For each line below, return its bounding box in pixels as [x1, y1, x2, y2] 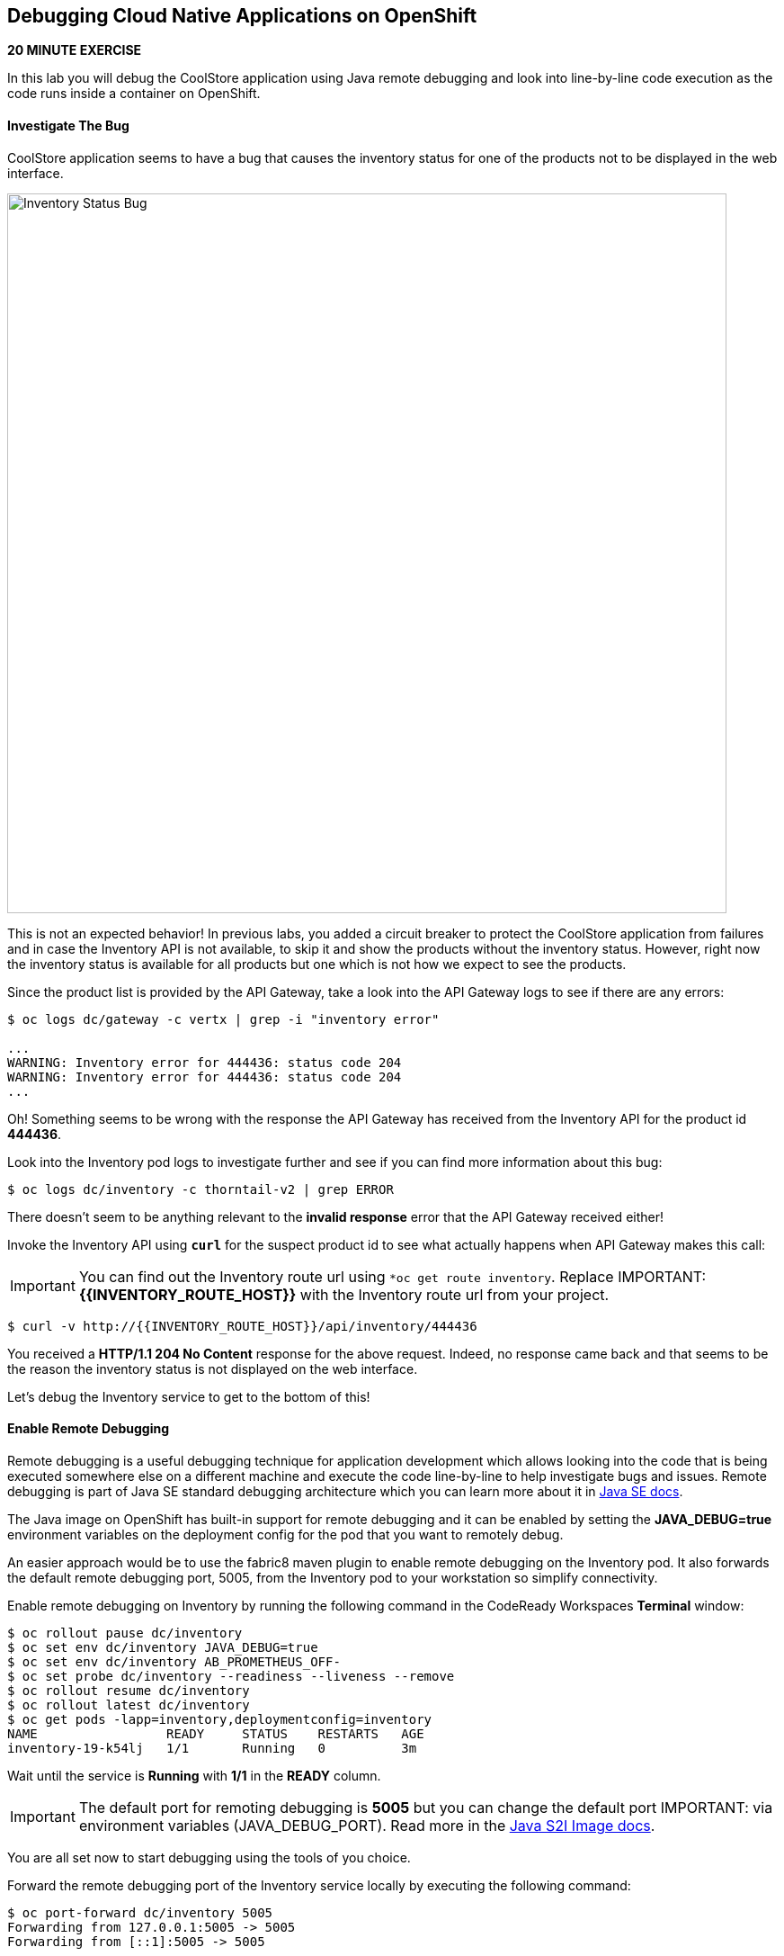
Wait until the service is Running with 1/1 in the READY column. [7, 1767, 381, 1783]
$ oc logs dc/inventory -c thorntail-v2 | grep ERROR [7, 1181, 394, 1197]
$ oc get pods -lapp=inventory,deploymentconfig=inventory [7, 1711, 432, 1727]
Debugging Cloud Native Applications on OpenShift [7, 4, 477, 27]
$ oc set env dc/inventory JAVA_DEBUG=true [7, 1639, 318, 1655]
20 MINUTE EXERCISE [7, 42, 142, 58]
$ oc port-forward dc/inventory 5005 [7, 1905, 273, 1920]
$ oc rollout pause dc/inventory [7, 1625, 243, 1640]
